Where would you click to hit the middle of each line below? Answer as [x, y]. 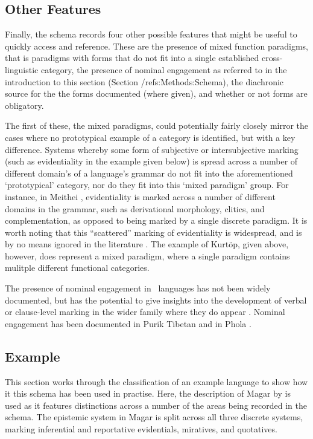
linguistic [22, 69]
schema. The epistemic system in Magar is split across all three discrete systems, [154, 417]
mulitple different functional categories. [77, 268]
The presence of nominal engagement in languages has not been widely [138, 288]
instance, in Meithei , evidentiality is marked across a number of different [140, 196]
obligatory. [24, 105]
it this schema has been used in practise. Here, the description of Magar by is [148, 393]
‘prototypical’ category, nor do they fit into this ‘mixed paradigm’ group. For [147, 185]
